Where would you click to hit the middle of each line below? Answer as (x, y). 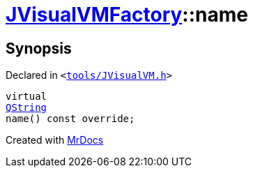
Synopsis (39, 48)
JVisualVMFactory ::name (127, 15)
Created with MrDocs (55, 140)
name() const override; (70, 119)
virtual (26, 97)
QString (26, 108)
